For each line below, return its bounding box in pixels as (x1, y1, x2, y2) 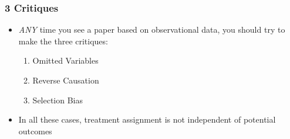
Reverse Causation (32, 74, 99, 86)
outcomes (18, 124, 52, 137)
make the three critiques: (18, 34, 108, 47)
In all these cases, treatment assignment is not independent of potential (18, 113, 276, 126)
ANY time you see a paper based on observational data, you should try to (18, 23, 285, 36)
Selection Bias (32, 93, 83, 106)
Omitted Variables (32, 54, 99, 67)
